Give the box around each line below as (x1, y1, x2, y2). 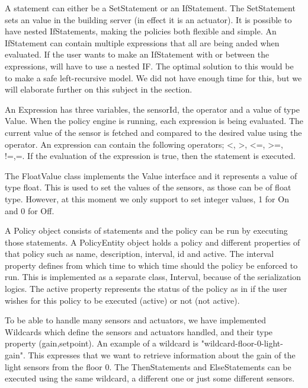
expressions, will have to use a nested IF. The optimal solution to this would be (5, 59, 294, 72)
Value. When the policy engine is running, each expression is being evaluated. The (5, 115, 304, 127)
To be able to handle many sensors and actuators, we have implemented (5, 314, 266, 326)
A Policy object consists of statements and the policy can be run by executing (5, 224, 288, 237)
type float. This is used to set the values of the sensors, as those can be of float (5, 181, 291, 193)
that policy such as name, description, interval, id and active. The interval (5, 247, 274, 260)
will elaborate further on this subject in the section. (5, 83, 192, 96)
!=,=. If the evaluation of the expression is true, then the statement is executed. (5, 150, 296, 162)
